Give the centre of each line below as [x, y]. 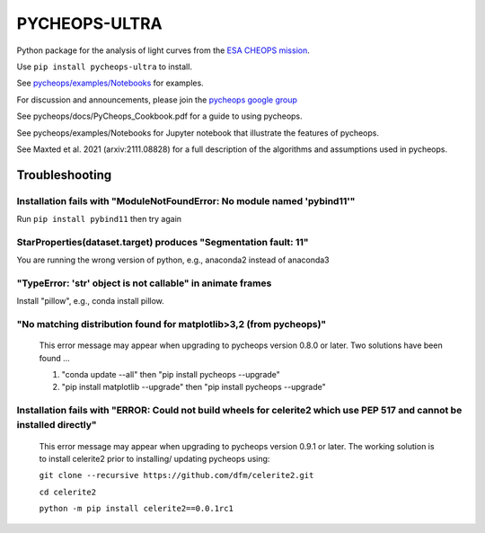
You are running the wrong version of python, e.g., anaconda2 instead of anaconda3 [173, 260]
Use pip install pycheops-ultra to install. [105, 67]
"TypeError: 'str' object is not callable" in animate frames [144, 283]
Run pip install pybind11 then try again [99, 219]
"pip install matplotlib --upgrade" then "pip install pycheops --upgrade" [194, 387]
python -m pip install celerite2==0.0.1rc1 [136, 509]
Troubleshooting [64, 175]
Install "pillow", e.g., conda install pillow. [91, 301]
